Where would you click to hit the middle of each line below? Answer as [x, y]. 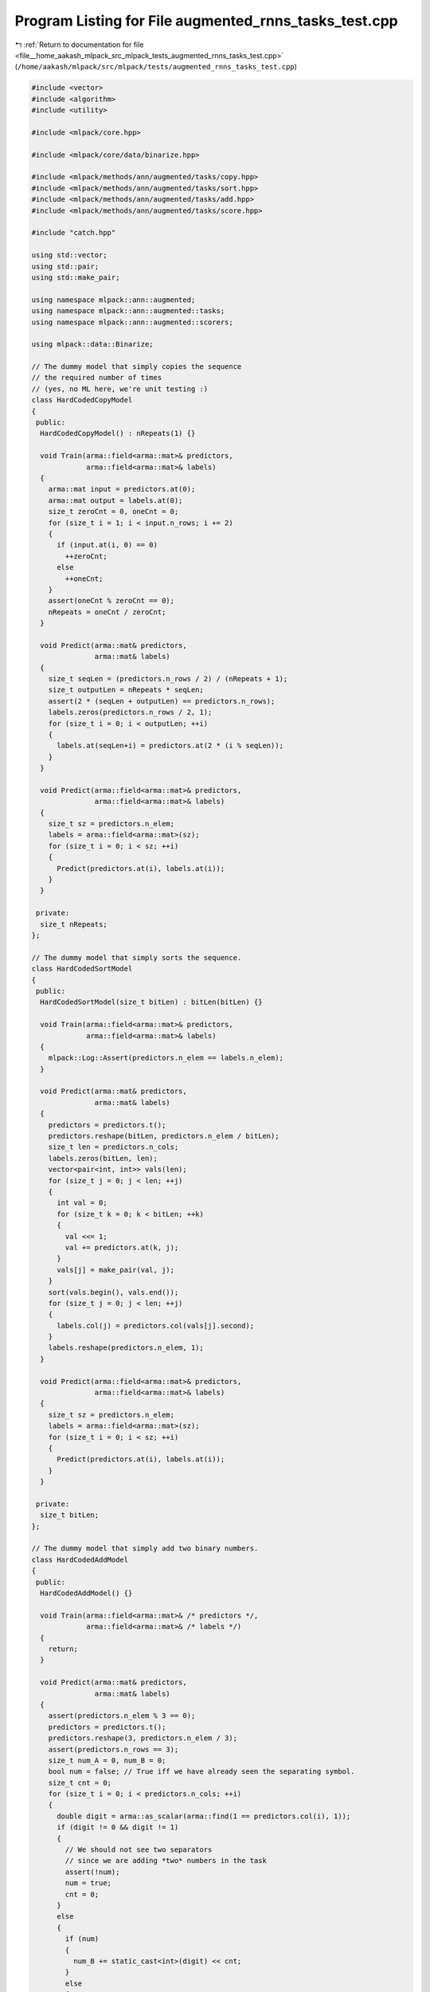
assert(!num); [92, 1872]
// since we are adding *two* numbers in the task [166, 1861]
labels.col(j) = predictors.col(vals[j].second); [156, 1325]
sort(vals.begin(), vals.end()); [113, 1292]
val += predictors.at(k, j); [122, 1247]
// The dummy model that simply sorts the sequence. [137, 957]
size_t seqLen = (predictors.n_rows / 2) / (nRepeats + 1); [168, 679]
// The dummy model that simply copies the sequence [137, 367]
